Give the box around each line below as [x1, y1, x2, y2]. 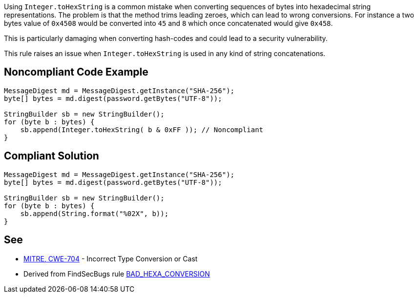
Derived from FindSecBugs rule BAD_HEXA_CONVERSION [23, 269, 210, 278]
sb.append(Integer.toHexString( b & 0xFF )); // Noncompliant [20, 125, 264, 134]
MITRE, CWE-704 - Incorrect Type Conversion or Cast [23, 254, 198, 263]
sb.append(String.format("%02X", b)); [20, 209, 169, 218]
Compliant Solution [4, 150, 99, 162]
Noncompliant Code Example [4, 66, 148, 79]
